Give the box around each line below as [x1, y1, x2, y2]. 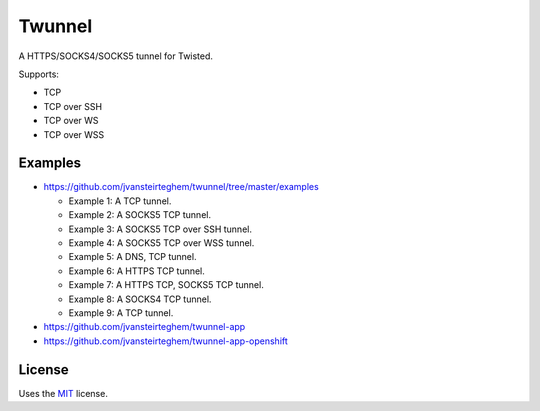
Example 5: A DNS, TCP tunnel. [68, 251, 197, 263]
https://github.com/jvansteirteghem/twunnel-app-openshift [43, 335, 289, 347]
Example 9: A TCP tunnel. [68, 306, 174, 319]
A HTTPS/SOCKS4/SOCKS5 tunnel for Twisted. [18, 50, 214, 62]
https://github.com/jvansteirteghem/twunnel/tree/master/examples [43, 181, 319, 193]
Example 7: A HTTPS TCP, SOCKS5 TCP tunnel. [68, 279, 264, 291]
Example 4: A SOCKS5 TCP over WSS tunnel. [68, 236, 255, 249]
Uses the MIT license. [18, 387, 109, 399]
